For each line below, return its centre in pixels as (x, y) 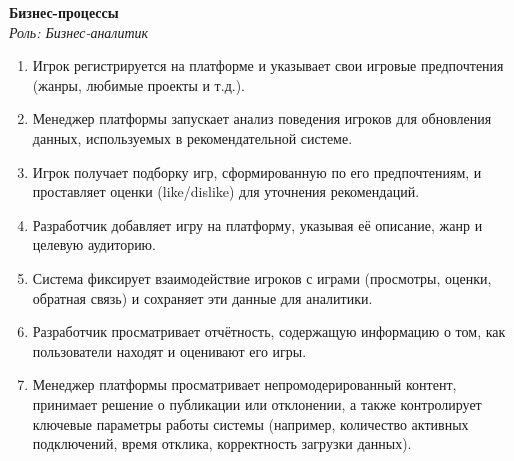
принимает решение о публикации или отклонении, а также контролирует (257, 403)
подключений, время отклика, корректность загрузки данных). (222, 443)
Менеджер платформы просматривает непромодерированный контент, (244, 384)
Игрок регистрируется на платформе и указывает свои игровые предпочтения (268, 65)
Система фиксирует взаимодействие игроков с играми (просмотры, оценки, (262, 277)
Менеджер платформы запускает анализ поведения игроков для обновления (262, 118)
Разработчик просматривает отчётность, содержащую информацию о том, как (269, 331)
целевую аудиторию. (94, 244)
